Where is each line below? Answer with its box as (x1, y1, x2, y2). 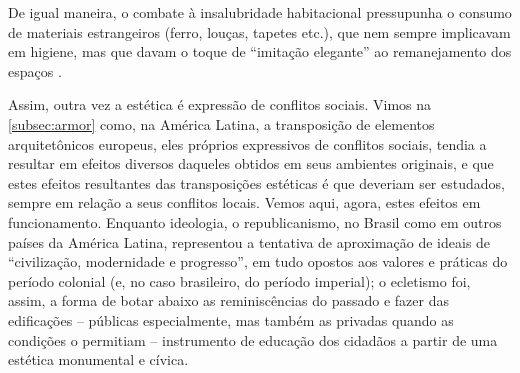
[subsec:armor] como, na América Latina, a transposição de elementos (8, 113, 435, 134)
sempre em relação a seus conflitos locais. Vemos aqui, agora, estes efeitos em (8, 192, 481, 213)
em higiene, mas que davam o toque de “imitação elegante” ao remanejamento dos (8, 41, 512, 62)
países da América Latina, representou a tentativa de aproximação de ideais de (8, 231, 491, 252)
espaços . (8, 60, 62, 81)
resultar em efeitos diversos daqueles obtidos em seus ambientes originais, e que (8, 153, 494, 174)
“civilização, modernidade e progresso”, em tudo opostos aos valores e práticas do (8, 251, 508, 272)
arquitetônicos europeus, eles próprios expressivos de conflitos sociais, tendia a (8, 133, 487, 154)
